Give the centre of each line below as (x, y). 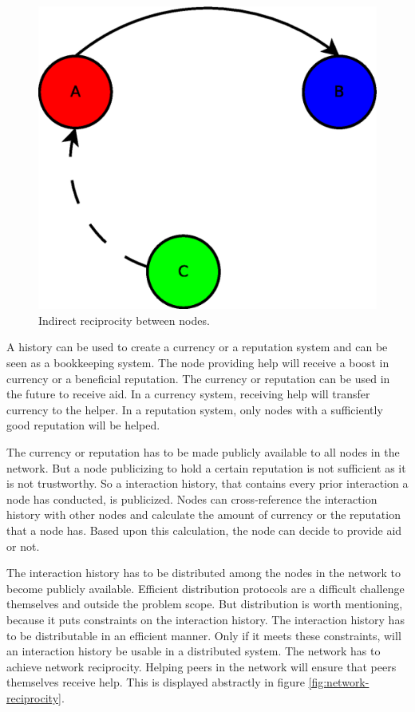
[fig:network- (339, 682)
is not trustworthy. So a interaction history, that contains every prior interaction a (207, 483)
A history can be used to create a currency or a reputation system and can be (197, 347)
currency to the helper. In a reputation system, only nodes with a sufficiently (195, 409)
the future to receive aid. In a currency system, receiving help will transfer (188, 394)
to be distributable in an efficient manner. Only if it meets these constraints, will (204, 635)
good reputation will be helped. (83, 425)
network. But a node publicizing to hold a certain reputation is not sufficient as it (206, 467)
